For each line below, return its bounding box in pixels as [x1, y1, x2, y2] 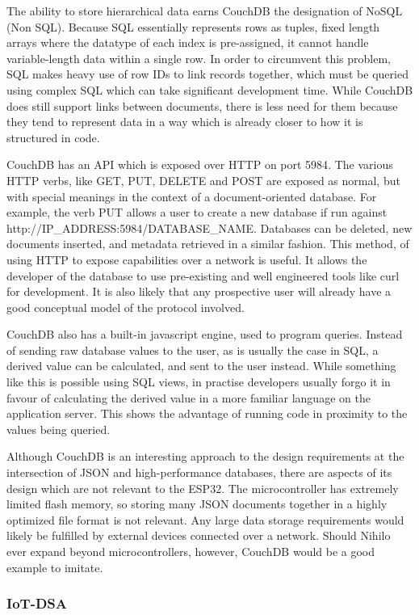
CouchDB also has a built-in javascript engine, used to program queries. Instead [6, 326, 403, 343]
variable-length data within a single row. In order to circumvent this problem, [6, 49, 392, 66]
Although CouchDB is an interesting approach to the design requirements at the [6, 448, 404, 465]
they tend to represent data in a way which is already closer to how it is [6, 113, 363, 130]
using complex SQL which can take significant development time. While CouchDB [6, 81, 413, 98]
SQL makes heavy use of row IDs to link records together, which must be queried [6, 65, 409, 82]
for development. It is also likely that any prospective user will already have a [6, 283, 392, 300]
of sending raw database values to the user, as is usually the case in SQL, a [6, 341, 379, 358]
